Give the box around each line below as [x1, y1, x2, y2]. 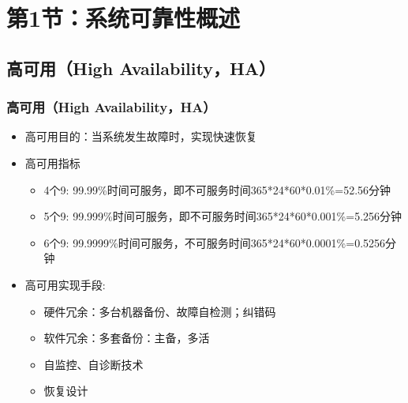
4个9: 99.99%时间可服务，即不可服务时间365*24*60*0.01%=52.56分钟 [43, 181, 391, 198]
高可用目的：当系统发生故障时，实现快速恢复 [24, 128, 257, 145]
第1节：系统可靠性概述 [6, 2, 241, 34]
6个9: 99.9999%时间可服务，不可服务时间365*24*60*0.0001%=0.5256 [43, 234, 386, 250]
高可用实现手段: [24, 276, 106, 292]
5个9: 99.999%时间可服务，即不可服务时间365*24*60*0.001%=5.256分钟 [43, 208, 402, 224]
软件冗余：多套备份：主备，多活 [43, 330, 210, 346]
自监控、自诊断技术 [43, 356, 144, 372]
